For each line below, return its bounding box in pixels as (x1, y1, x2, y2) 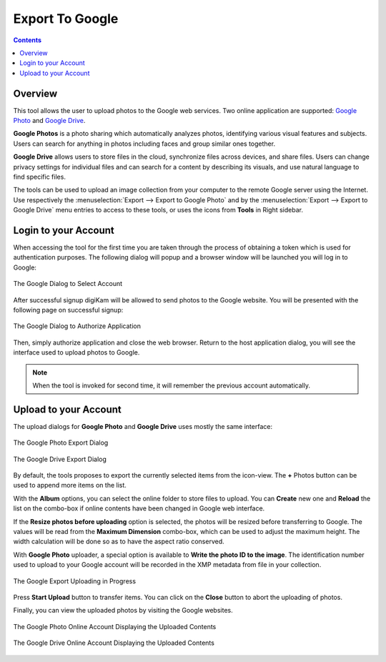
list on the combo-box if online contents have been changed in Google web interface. (13, 504, 265, 513)
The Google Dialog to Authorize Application (13, 322, 141, 330)
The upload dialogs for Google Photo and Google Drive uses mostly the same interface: (13, 422, 273, 430)
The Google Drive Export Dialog (13, 455, 107, 463)
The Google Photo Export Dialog (13, 438, 109, 447)
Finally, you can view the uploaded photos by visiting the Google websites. (13, 606, 234, 615)
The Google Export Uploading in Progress (13, 576, 136, 586)
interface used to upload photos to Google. (13, 348, 140, 357)
